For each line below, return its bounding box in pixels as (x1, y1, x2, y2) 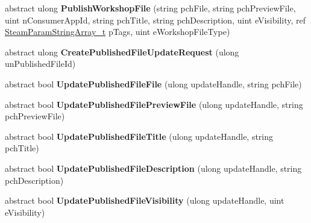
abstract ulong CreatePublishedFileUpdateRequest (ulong (5, 45, 239, 58)
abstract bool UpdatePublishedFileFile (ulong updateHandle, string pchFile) (5, 77, 302, 90)
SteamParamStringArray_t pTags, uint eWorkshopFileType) (5, 25, 230, 38)
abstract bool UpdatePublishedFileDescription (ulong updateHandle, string (5, 162, 302, 174)
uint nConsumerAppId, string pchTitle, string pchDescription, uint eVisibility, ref (5, 13, 306, 26)
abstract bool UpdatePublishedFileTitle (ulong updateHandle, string (5, 130, 274, 142)
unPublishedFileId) (5, 57, 76, 70)
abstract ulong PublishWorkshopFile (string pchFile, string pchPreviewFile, (5, 2, 296, 14)
